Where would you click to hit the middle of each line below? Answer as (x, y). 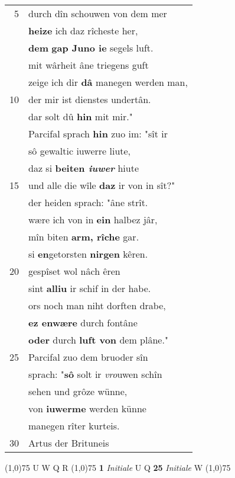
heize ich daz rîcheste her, (83, 31)
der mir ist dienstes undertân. (90, 99)
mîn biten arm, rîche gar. (84, 237)
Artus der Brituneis (69, 443)
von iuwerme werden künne (87, 408)
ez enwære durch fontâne (83, 323)
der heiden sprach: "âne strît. (88, 202)
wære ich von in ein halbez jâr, (93, 219)
